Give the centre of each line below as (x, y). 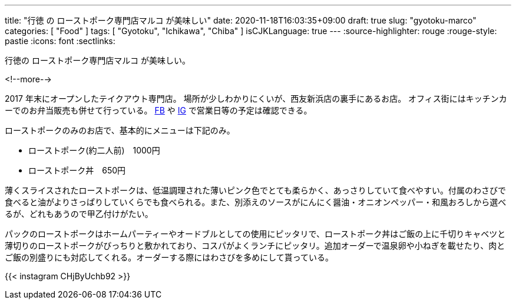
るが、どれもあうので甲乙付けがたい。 (79, 214)
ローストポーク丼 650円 (77, 170)
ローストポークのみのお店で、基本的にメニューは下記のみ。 (120, 130)
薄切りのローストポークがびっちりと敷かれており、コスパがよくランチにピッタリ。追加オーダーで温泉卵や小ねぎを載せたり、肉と (255, 245)
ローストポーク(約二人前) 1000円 (94, 150)
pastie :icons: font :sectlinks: (60, 41)
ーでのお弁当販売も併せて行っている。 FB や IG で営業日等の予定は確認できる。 (158, 110)
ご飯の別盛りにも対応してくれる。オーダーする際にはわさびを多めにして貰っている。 (169, 257)
